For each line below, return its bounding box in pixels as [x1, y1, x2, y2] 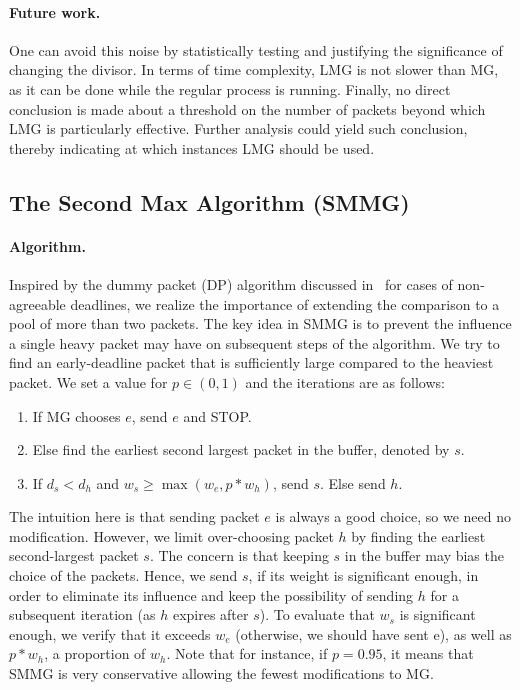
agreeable [9, 293, 66, 314]
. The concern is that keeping [149, 545, 329, 566]
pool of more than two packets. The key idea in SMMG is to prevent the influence [9, 313, 512, 334]
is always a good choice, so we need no [275, 506, 511, 527]
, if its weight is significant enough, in [248, 565, 479, 586]
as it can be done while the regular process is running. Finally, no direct [9, 78, 451, 99]
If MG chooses [32, 405, 121, 426]
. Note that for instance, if [166, 643, 328, 664]
